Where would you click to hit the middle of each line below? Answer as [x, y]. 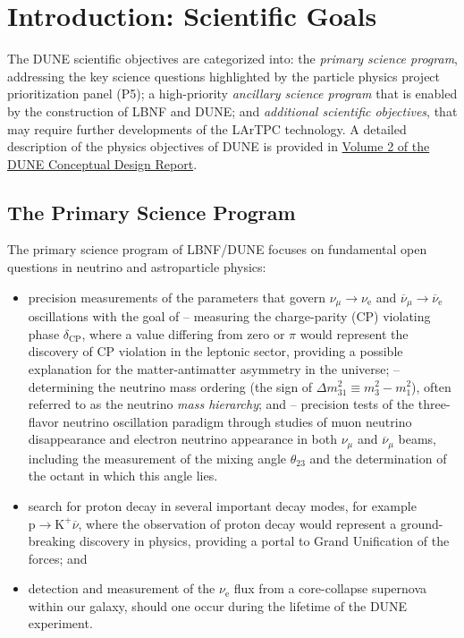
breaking [52, 541]
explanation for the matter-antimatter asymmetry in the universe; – [214, 368]
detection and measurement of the [122, 588]
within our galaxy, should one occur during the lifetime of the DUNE [218, 605]
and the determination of [378, 458]
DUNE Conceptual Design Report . [102, 163]
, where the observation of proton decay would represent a [237, 523]
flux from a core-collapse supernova [330, 588]
